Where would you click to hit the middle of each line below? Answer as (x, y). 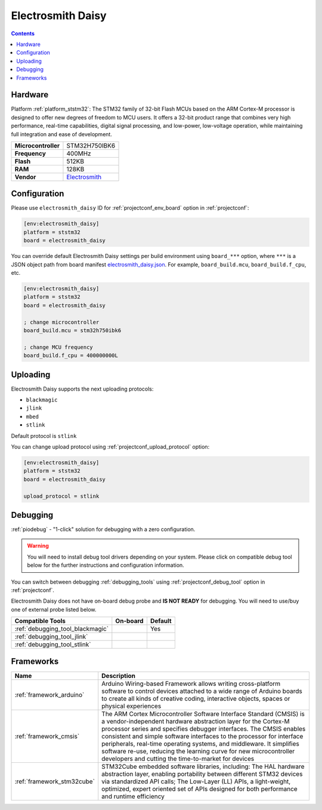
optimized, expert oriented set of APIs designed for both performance (199, 788)
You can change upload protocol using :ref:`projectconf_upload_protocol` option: (110, 447)
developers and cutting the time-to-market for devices (178, 759)
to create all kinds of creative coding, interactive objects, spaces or (196, 698)
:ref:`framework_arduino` (49, 695)
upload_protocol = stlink (61, 496)
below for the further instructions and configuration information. (106, 565)
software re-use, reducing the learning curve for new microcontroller (198, 751)
